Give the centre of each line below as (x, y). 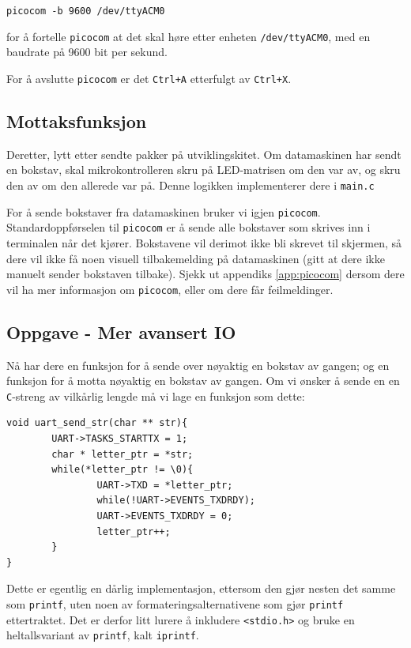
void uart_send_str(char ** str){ (97, 423)
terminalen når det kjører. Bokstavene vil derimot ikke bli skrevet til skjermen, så (204, 242)
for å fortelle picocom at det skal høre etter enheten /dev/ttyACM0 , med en (189, 36)
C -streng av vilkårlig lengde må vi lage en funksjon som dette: (156, 396)
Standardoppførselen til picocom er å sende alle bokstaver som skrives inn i (189, 227)
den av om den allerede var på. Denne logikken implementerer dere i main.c (190, 185)
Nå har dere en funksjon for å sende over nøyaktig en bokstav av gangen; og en (198, 365)
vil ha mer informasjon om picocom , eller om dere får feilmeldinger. (170, 289)
